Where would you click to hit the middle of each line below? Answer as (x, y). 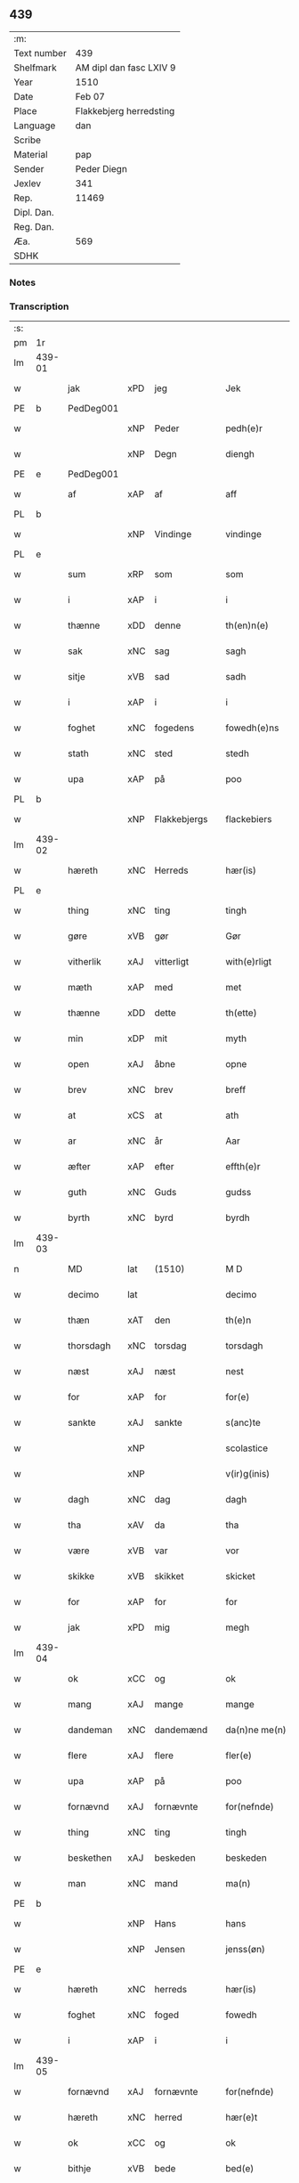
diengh (240, 454)
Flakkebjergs (181, 819)
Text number (40, 53)
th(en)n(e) (247, 625)
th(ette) (241, 1013)
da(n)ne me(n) (256, 1730)
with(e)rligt (249, 962)
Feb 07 (90, 96)
